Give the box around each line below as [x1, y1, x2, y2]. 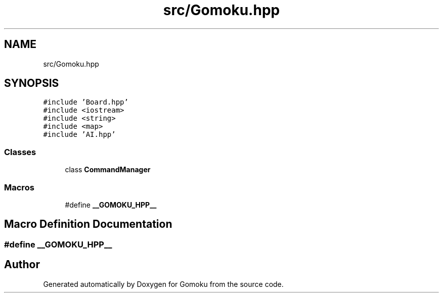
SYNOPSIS [4, 77, 59, 90]
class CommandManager [65, 165, 151, 174]
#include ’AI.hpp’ [43, 130, 116, 139]
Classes [4, 146, 36, 157]
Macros [4, 182, 34, 192]
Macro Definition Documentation [4, 218, 172, 231]
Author [4, 258, 40, 271]
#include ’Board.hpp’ [43, 98, 128, 107]
